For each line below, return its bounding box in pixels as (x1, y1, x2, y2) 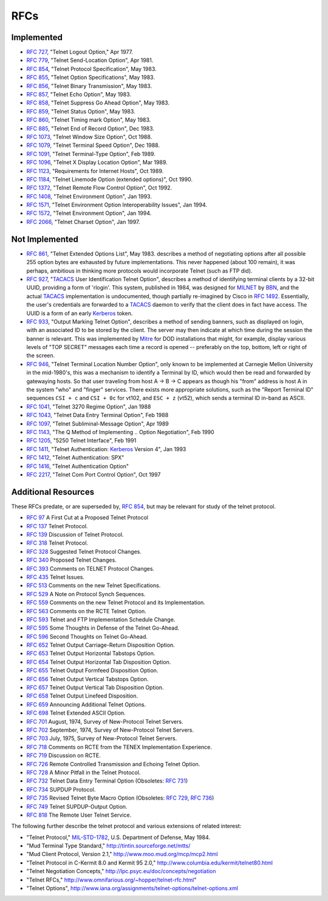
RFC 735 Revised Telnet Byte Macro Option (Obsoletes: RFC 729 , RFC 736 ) (26, 794, 214, 801)
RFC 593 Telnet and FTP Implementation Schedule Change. (26, 616, 176, 623)
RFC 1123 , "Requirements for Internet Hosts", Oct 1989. (26, 167, 164, 174)
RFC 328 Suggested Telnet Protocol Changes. (26, 548, 142, 555)
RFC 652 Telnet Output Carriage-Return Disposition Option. (26, 641, 176, 649)
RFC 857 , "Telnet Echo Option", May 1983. (26, 91, 132, 98)
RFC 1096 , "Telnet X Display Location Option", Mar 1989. (26, 158, 168, 166)
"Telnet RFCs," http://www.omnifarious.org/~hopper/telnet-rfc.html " (26, 876, 197, 883)
